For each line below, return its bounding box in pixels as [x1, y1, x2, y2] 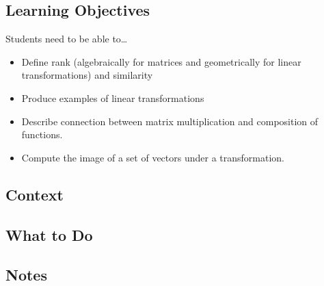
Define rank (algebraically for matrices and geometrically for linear [21, 54, 301, 68]
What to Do [5, 224, 93, 245]
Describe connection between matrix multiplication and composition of [21, 114, 319, 128]
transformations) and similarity [21, 68, 153, 82]
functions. [21, 127, 63, 142]
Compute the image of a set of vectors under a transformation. [21, 150, 284, 164]
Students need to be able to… [5, 31, 128, 46]
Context [5, 183, 64, 205]
